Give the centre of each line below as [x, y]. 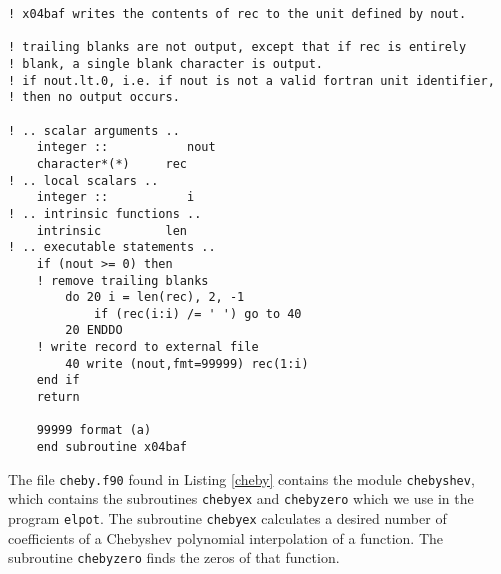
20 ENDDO [94, 330]
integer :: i [115, 197]
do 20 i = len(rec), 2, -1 [155, 297]
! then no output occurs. [94, 97]
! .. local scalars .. [83, 180]
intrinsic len [111, 230]
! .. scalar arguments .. [94, 130]
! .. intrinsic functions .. [105, 213]
